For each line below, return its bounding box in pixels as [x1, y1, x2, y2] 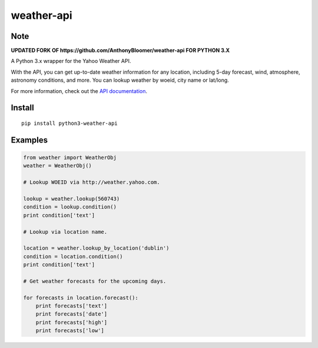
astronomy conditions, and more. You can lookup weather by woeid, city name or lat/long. [11, 77, 229, 84]
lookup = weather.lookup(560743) [23, 195, 120, 202]
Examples [11, 135, 48, 145]
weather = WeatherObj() [23, 163, 92, 169]
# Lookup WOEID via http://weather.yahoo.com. [23, 179, 160, 185]
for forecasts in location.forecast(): [23, 294, 138, 301]
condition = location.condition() [23, 253, 123, 260]
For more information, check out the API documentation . [11, 87, 147, 94]
